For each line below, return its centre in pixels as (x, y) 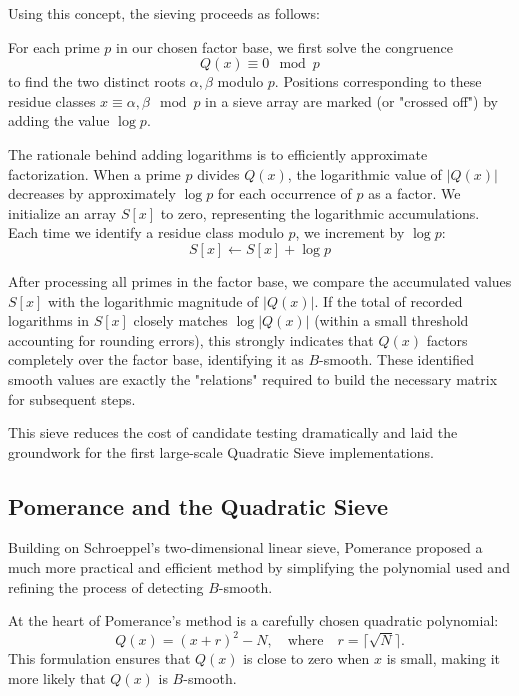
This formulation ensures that (99, 658)
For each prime (54, 46)
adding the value (59, 120)
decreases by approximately (92, 193)
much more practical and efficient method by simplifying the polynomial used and (259, 567)
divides (218, 173)
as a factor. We (414, 193)
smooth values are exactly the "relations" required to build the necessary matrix (253, 378)
